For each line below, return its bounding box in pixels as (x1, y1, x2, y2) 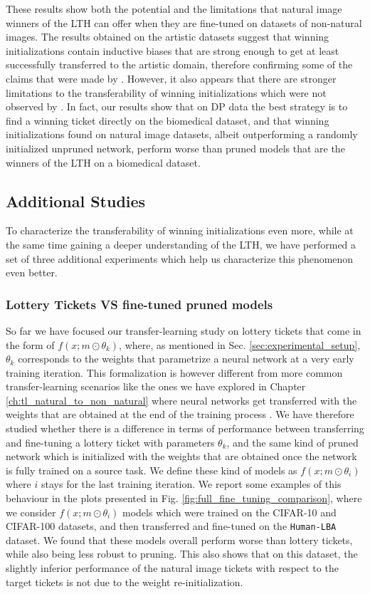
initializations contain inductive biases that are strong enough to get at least (6, 43, 339, 58)
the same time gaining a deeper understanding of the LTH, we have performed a (6, 236, 356, 251)
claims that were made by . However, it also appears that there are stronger (6, 71, 337, 85)
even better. (6, 265, 58, 280)
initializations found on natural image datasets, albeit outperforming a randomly (6, 127, 358, 142)
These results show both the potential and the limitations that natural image (6, 1, 342, 16)
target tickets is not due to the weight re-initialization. (6, 574, 243, 589)
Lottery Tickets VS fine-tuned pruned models (6, 295, 273, 313)
